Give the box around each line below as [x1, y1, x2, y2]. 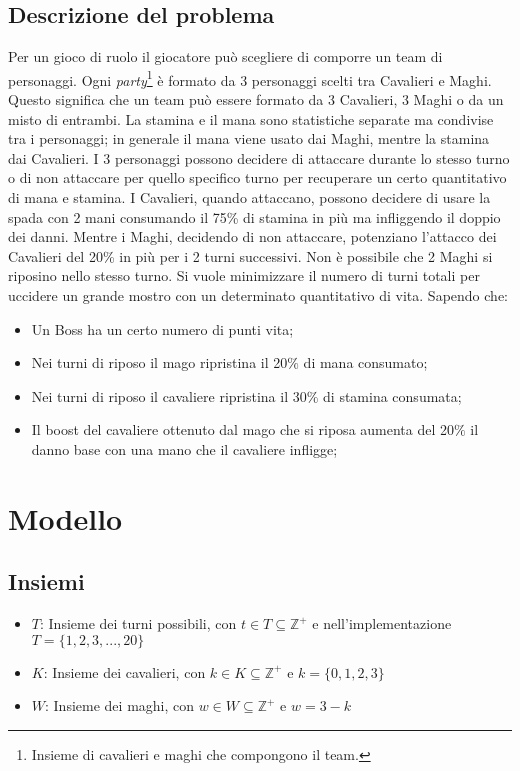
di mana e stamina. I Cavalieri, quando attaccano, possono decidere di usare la [8, 187, 491, 208]
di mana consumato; [303, 352, 428, 373]
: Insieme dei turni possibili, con [39, 613, 237, 634]
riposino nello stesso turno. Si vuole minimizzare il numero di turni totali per [8, 265, 480, 286]
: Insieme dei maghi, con [45, 695, 195, 716]
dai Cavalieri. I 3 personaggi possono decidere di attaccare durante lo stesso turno [8, 147, 510, 168]
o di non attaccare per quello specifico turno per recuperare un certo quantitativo [8, 167, 507, 188]
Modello [8, 497, 123, 538]
